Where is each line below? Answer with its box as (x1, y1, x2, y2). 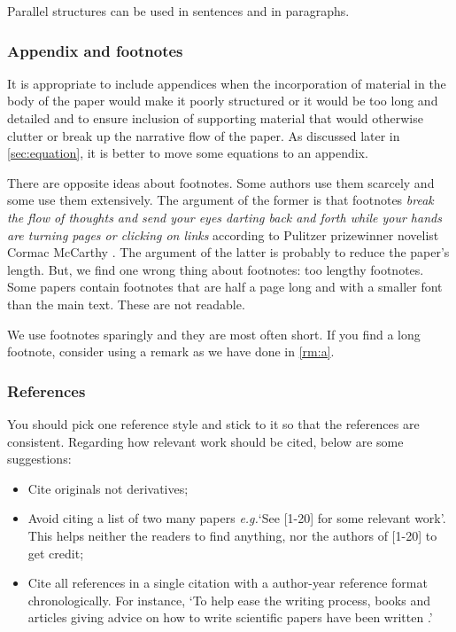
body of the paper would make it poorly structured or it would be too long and (7, 91, 438, 110)
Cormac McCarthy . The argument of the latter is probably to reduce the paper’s (7, 243, 450, 261)
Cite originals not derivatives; (27, 479, 189, 497)
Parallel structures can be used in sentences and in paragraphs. (7, 2, 350, 20)
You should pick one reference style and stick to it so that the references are (7, 414, 420, 433)
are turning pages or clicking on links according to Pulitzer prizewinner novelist (7, 225, 439, 244)
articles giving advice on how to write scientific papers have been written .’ (27, 608, 433, 627)
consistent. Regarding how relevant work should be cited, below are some (7, 432, 404, 450)
